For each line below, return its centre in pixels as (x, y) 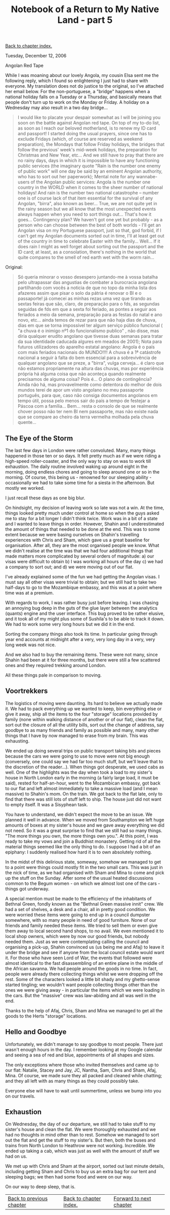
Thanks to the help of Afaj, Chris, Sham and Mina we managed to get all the (84, 1010)
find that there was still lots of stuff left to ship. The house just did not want (83, 799)
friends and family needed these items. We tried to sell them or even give (81, 925)
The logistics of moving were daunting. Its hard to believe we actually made (84, 703)
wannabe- (147, 177)
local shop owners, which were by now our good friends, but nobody (77, 936)
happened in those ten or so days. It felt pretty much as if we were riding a (83, 456)
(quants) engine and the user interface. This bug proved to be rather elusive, (85, 613)
